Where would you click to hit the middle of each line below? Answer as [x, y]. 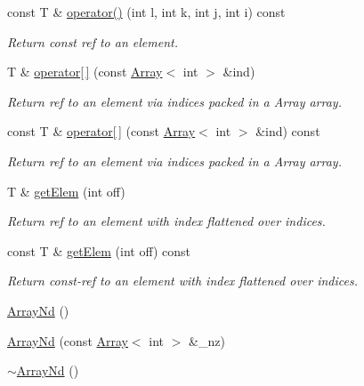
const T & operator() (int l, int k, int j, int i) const [146, 12]
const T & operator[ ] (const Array [101, 131]
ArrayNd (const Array [68, 340]
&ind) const [288, 131]
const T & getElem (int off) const [99, 250]
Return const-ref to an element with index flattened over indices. [183, 281]
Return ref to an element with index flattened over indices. [166, 221]
